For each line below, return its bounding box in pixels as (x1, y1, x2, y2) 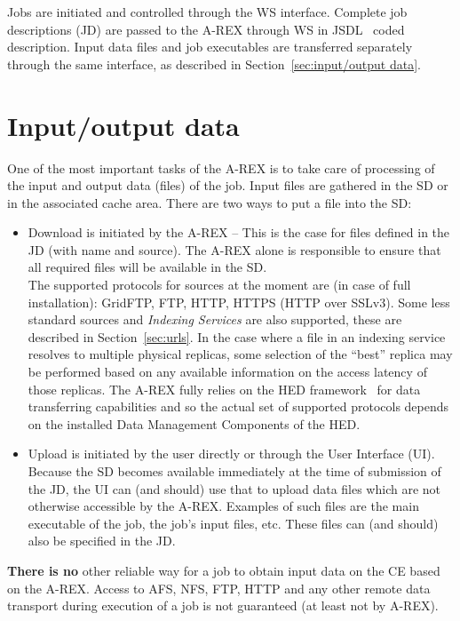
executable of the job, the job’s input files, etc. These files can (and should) (28, 514, 439, 532)
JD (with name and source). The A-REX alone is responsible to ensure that (28, 240, 441, 259)
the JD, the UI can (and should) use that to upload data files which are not (28, 479, 441, 498)
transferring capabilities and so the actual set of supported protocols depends (28, 397, 449, 416)
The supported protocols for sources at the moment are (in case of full (28, 275, 411, 294)
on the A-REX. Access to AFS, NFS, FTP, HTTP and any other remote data (7, 578, 431, 597)
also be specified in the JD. (28, 531, 176, 550)
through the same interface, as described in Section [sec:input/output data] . (7, 54, 421, 73)
